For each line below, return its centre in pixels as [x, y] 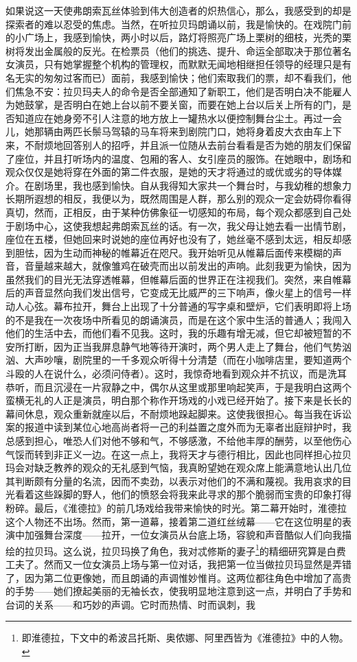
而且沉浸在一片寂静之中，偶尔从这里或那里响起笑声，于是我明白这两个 [193, 387]
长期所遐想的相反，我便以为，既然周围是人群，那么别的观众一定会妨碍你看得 [178, 199]
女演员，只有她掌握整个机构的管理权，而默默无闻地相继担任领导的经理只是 [174, 64]
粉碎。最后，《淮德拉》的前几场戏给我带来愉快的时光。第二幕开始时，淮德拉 [176, 507]
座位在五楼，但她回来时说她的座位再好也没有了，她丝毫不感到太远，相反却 [174, 239]
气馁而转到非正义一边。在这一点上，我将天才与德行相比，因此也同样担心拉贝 [178, 454]
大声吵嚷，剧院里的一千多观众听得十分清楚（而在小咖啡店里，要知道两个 [188, 360]
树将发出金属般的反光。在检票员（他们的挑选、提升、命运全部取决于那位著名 [178, 50]
